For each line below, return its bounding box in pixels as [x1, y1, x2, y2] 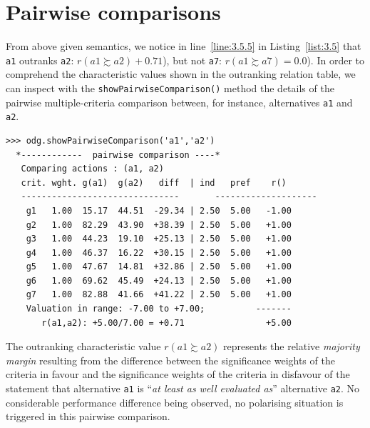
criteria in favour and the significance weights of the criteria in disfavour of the [6, 367, 350, 382]
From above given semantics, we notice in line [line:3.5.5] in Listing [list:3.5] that [6, 39, 361, 54]
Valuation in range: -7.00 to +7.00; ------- [26, 304, 292, 314]
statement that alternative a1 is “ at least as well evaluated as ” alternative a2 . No [6, 381, 360, 396]
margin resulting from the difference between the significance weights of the [6, 352, 335, 367]
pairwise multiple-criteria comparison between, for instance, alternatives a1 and [6, 94, 353, 109]
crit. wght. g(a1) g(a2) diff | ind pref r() [21, 177, 287, 188]
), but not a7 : [163, 52, 222, 67]
